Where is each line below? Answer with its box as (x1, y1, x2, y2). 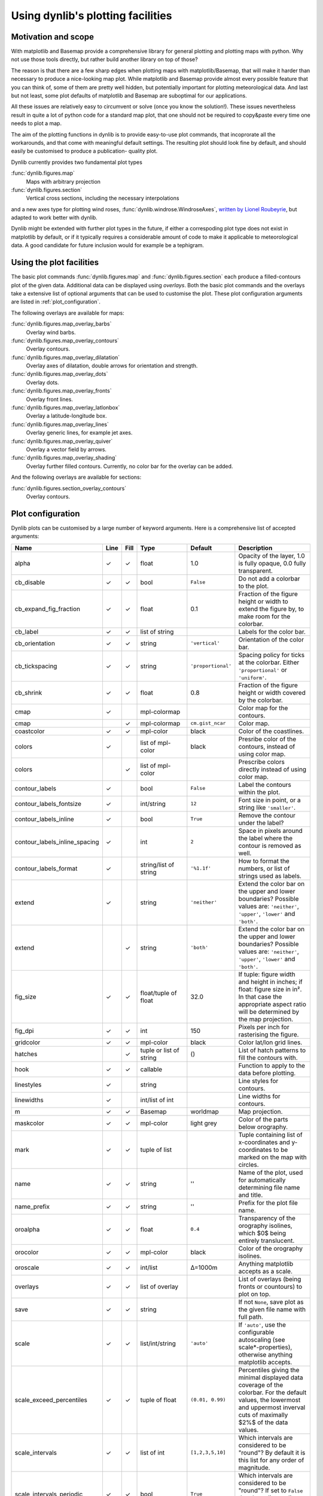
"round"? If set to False (238, 1486, 303, 1494)
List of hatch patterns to (238, 1046, 306, 1054)
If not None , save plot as (238, 1297, 304, 1306)
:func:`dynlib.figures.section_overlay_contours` (11, 485, 127, 492)
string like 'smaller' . (238, 803, 296, 811)
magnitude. (238, 1463, 270, 1471)
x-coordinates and (238, 1138, 290, 1146)
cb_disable (14, 578, 45, 586)
